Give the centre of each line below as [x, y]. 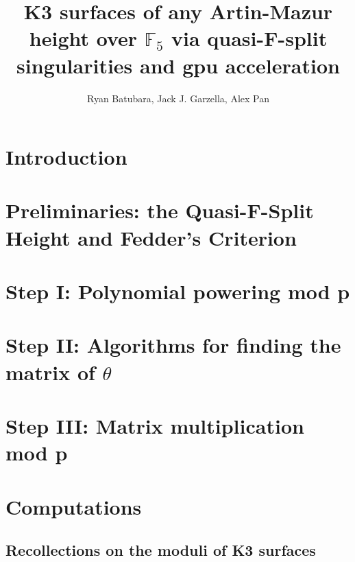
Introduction [66, 157]
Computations [74, 506]
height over [83, 38]
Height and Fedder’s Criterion [151, 237]
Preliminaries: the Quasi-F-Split [160, 210]
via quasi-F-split [249, 38]
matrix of [50, 372]
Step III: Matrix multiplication [155, 425]
